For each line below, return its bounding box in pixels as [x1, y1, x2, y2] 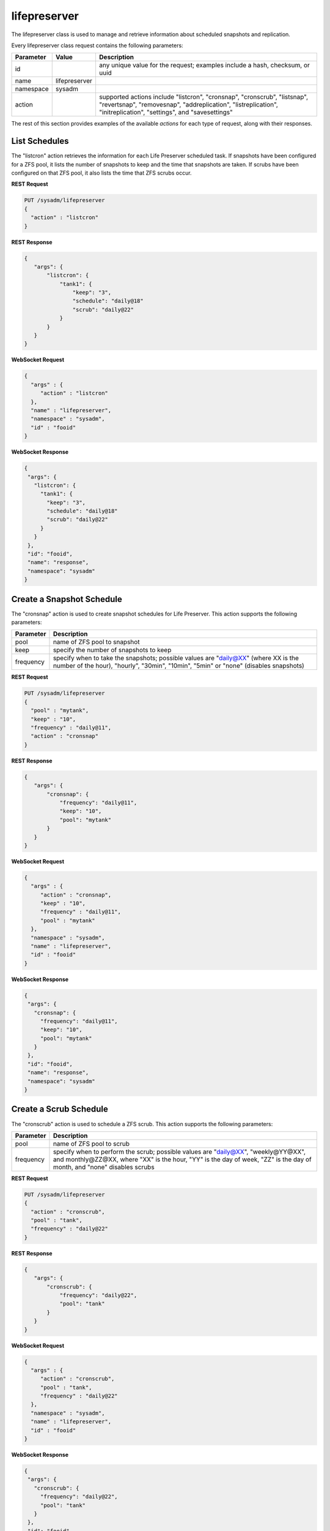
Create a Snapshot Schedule [11, 594, 122, 604]
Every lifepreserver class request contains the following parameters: [11, 42, 183, 49]
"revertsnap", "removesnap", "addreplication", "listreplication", [98, 100, 278, 109]
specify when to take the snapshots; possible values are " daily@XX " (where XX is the [53, 654, 299, 663]
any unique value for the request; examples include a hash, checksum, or [98, 61, 310, 70]
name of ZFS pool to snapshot [53, 638, 140, 646]
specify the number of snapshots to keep [53, 646, 172, 655]
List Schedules [11, 136, 69, 146]
